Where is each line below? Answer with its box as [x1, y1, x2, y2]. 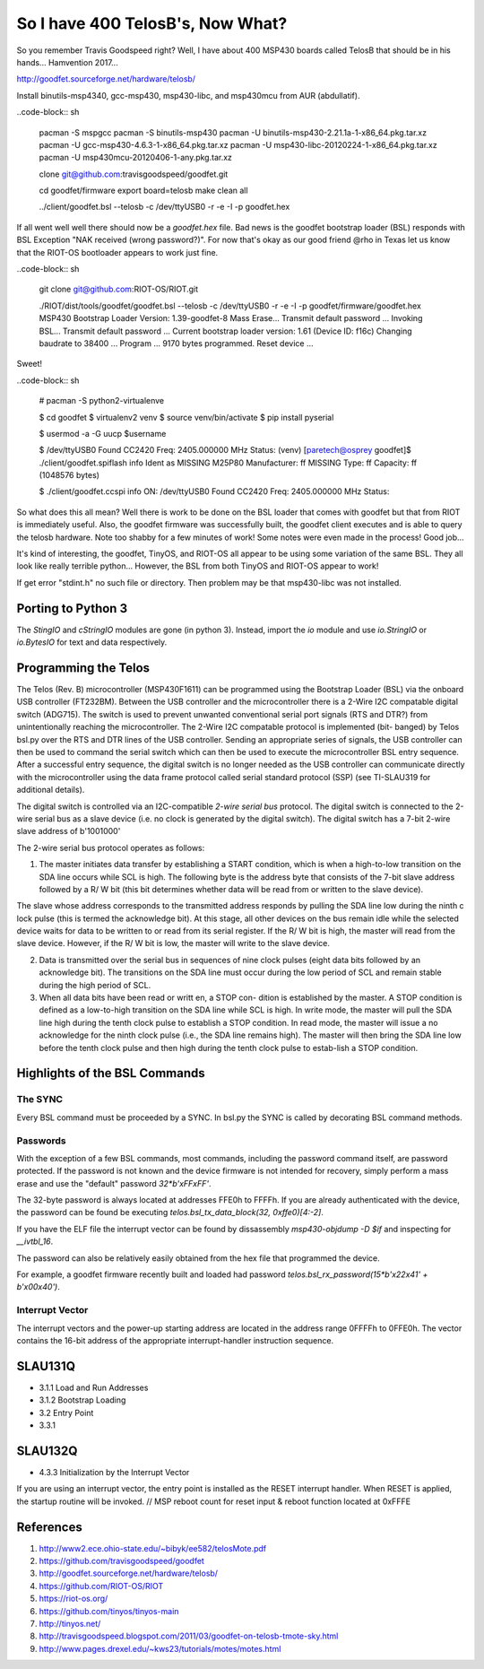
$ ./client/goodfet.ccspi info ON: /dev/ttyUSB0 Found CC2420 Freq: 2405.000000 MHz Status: [39, 486, 390, 497]
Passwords [16, 1134, 66, 1147]
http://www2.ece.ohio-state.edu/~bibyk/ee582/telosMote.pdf [39, 1543, 267, 1553]
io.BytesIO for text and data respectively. [16, 637, 168, 648]
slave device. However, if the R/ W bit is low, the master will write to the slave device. [16, 938, 331, 949]
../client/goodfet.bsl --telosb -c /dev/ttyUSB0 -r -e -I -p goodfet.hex [39, 202, 290, 213]
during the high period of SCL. [39, 979, 151, 990]
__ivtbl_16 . [16, 1236, 54, 1247]
